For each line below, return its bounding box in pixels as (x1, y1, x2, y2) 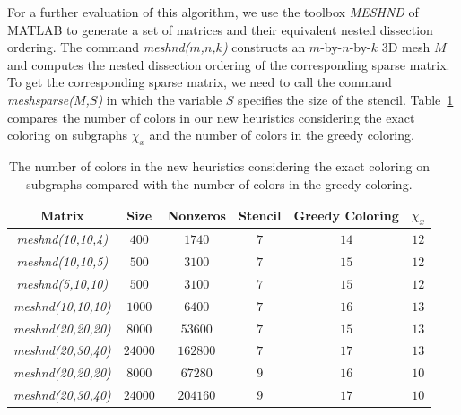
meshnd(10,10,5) (16, 252, 109, 271)
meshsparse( (7, 90, 74, 108)
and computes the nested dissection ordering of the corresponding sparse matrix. (7, 55, 450, 73)
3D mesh (381, 38, 431, 56)
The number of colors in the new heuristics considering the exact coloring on (8, 156, 430, 175)
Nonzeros (167, 205, 226, 224)
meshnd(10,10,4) (16, 229, 109, 248)
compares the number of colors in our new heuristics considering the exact (7, 108, 415, 126)
